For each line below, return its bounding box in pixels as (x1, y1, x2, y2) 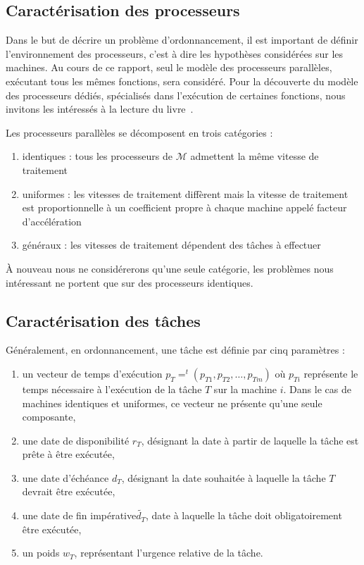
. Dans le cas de (283, 381, 351, 396)
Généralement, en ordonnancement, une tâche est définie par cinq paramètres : (6, 342, 345, 357)
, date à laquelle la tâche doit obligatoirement (146, 508, 342, 523)
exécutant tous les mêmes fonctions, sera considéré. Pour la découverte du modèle (6, 73, 358, 88)
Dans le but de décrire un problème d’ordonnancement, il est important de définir (6, 32, 358, 47)
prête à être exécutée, (22, 447, 115, 461)
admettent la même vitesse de (190, 149, 319, 163)
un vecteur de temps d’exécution (22, 366, 163, 380)
